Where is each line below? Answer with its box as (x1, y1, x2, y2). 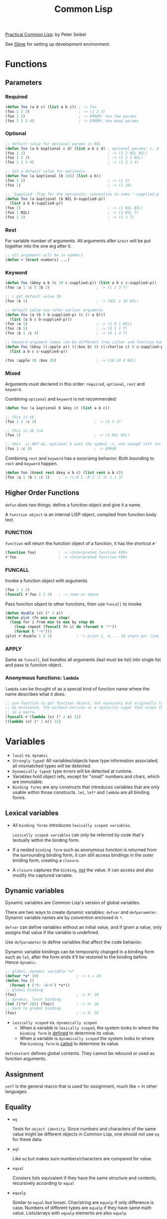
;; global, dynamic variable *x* (5, 969, 75, 974)
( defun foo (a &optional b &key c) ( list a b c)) (5, 405, 110, 411)
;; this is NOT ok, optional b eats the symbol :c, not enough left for (5, 441, 162, 447)
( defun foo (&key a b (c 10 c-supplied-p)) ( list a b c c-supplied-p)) (5, 280, 157, 285)
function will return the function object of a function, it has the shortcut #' (5, 540, 157, 546)
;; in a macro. (5, 710, 37, 715)
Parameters (5, 78, 42, 87)
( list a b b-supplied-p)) (9, 201, 64, 206)
